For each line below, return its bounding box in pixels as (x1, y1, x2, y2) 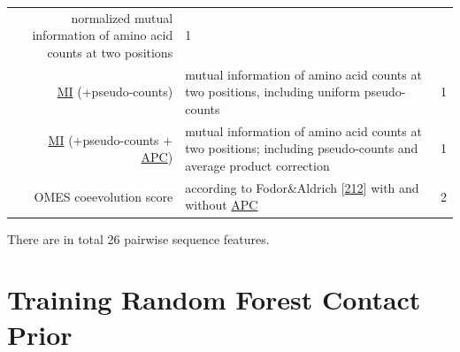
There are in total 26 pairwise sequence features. (7, 229, 270, 248)
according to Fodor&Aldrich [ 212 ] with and (185, 178, 419, 196)
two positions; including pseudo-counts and (185, 139, 418, 157)
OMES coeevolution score (34, 187, 173, 205)
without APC (185, 195, 258, 214)
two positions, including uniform (185, 82, 360, 101)
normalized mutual (71, 8, 173, 27)
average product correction (185, 157, 330, 174)
